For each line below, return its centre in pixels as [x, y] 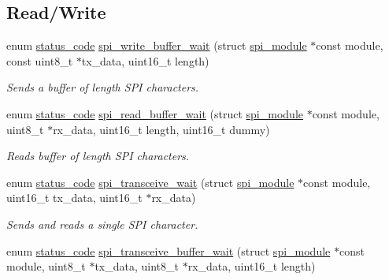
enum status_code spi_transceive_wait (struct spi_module [150, 182]
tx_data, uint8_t [137, 266]
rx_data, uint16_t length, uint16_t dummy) [161, 129]
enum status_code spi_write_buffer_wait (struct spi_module [157, 45]
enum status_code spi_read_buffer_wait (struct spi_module [155, 113]
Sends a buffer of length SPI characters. [103, 87]
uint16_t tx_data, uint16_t [74, 198]
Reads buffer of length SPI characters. [98, 156]
